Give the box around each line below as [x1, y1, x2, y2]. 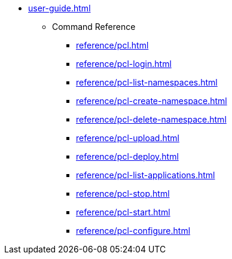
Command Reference [52, 22, 136, 32]
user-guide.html [28, 3, 91, 13]
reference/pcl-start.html [76, 207, 170, 217]
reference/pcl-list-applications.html [76, 170, 215, 180]
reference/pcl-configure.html [76, 226, 191, 236]
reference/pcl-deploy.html [76, 151, 179, 162]
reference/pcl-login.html [76, 59, 172, 69]
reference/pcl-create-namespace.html [76, 96, 227, 106]
